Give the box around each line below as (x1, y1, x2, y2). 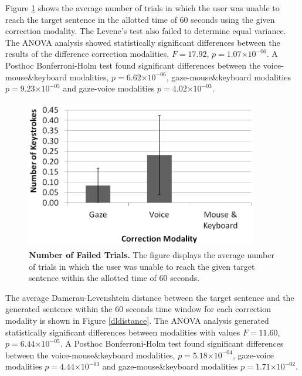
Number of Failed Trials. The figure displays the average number (29, 249, 274, 260)
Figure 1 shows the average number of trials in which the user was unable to (5, 2, 280, 13)
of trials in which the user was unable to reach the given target (29, 260, 255, 272)
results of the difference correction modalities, (5, 48, 169, 60)
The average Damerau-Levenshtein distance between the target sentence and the (5, 291, 294, 303)
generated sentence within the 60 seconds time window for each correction (5, 303, 271, 315)
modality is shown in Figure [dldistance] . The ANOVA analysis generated (5, 314, 269, 326)
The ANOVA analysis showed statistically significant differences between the (5, 36, 280, 48)
